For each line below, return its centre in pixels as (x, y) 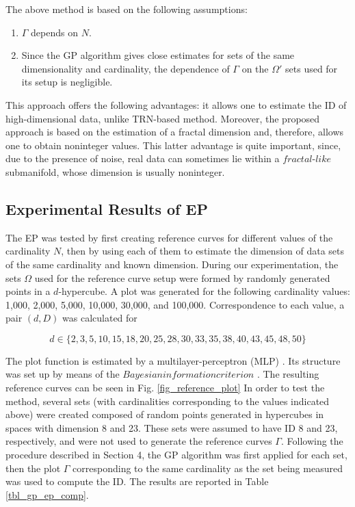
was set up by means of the (63, 374)
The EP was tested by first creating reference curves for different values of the (169, 237)
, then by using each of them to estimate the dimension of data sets (203, 251)
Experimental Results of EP (107, 208)
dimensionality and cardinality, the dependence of (126, 68)
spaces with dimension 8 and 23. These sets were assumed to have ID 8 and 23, (172, 427)
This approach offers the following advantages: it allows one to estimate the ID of (176, 104)
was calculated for (100, 318)
